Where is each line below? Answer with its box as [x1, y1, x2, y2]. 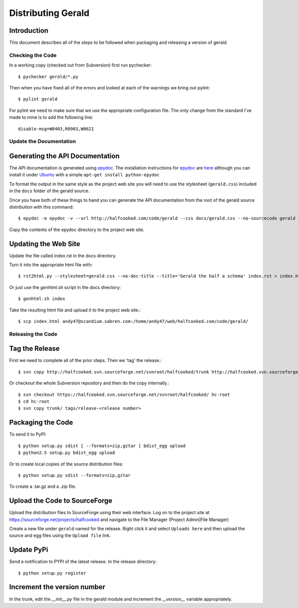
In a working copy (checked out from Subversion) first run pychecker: [9, 62, 152, 68]
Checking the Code [9, 52, 57, 59]
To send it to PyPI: [9, 431, 47, 437]
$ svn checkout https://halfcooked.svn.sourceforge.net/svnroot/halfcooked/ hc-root [18, 391, 230, 397]
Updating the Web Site [9, 239, 80, 248]
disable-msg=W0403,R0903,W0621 [18, 126, 94, 132]
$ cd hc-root [18, 399, 50, 404]
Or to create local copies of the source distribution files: [9, 461, 124, 467]
